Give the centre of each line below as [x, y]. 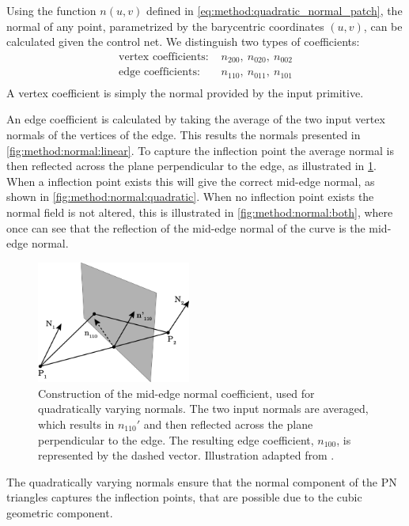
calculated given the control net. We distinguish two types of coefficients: [183, 42]
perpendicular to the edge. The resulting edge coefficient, [176, 439]
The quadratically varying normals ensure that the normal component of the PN [202, 481]
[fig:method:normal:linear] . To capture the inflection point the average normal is [200, 150]
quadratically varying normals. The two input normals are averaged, [203, 409]
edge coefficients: [159, 72]
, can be [383, 26]
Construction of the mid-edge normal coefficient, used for [176, 393]
